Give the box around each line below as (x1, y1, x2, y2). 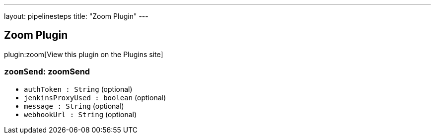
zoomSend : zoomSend (4, 67, 90, 77)
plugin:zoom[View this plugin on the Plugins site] (4, 50, 163, 59)
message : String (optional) (24, 101, 124, 110)
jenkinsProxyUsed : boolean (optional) (24, 93, 166, 102)
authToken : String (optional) (24, 84, 133, 93)
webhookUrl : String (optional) (24, 110, 137, 119)
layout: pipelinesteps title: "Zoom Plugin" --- (4, 12, 148, 20)
